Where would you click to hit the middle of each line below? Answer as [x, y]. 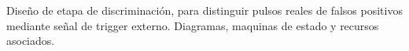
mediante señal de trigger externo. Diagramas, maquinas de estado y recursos [193, 25]
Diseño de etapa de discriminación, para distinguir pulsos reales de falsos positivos [204, 10]
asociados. [31, 41]
